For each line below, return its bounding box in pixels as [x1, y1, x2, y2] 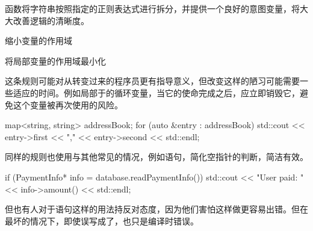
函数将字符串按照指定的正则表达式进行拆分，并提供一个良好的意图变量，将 [5, 2, 300, 14]
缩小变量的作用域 [5, 34, 72, 47]
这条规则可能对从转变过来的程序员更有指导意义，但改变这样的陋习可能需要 [5, 75, 300, 87]
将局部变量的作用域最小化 [5, 54, 106, 67]
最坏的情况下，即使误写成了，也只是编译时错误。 [5, 214, 199, 227]
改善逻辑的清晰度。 [13, 14, 89, 26]
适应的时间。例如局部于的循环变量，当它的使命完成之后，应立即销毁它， [13, 86, 300, 99]
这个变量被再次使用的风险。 [13, 98, 123, 111]
